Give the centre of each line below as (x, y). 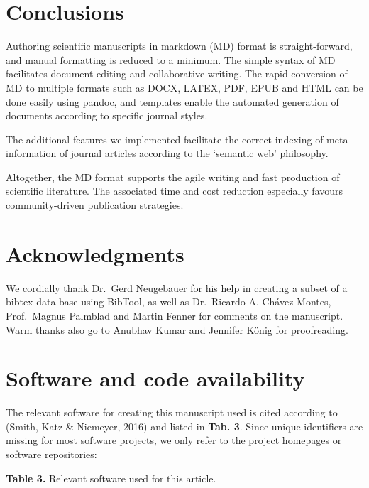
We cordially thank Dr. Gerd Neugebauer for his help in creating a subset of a (177, 287)
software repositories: (51, 454)
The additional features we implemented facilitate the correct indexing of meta (177, 139)
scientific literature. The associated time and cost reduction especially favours (175, 191)
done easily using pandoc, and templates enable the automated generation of (172, 101)
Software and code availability (155, 378)
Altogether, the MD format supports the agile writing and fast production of (173, 177)
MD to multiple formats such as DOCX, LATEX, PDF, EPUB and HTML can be (184, 87)
